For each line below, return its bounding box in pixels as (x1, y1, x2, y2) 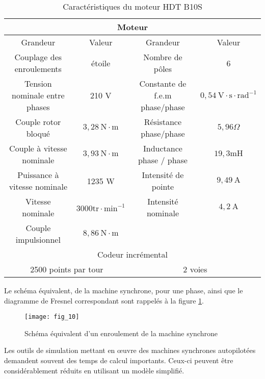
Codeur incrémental (97, 248, 168, 260)
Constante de (139, 78, 187, 89)
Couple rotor (15, 116, 61, 128)
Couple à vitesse (9, 142, 67, 154)
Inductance (143, 142, 182, 154)
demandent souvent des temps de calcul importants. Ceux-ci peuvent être (4, 355, 233, 366)
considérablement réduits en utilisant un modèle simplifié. (4, 365, 184, 375)
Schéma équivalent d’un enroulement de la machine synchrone (24, 327, 218, 338)
